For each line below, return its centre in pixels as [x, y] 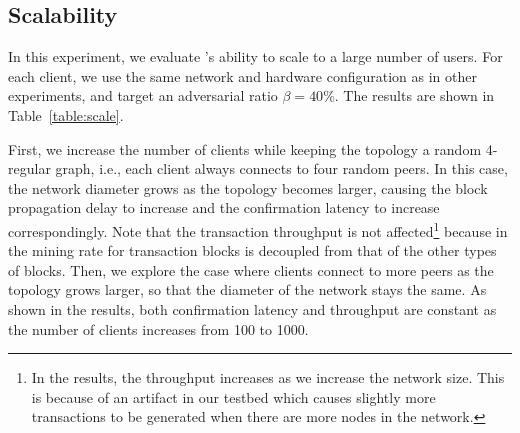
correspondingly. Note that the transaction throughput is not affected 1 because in [258, 229]
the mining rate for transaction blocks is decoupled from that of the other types [252, 250]
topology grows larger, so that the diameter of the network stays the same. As [247, 289]
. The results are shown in [414, 95]
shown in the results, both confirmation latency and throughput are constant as [252, 308]
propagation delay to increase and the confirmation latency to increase [224, 207]
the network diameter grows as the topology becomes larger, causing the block [248, 187]
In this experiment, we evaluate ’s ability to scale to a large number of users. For [255, 56]
